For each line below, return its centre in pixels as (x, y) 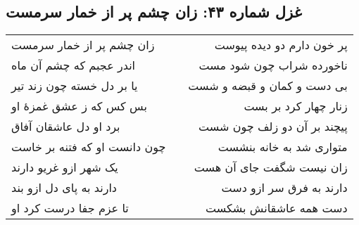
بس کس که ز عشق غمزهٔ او (79, 106)
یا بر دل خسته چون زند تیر (75, 86)
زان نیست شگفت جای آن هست (271, 167)
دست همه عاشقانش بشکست (276, 208)
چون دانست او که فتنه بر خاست (89, 147)
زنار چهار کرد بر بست (296, 106)
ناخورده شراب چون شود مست (273, 65)
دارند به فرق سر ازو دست (284, 188)
